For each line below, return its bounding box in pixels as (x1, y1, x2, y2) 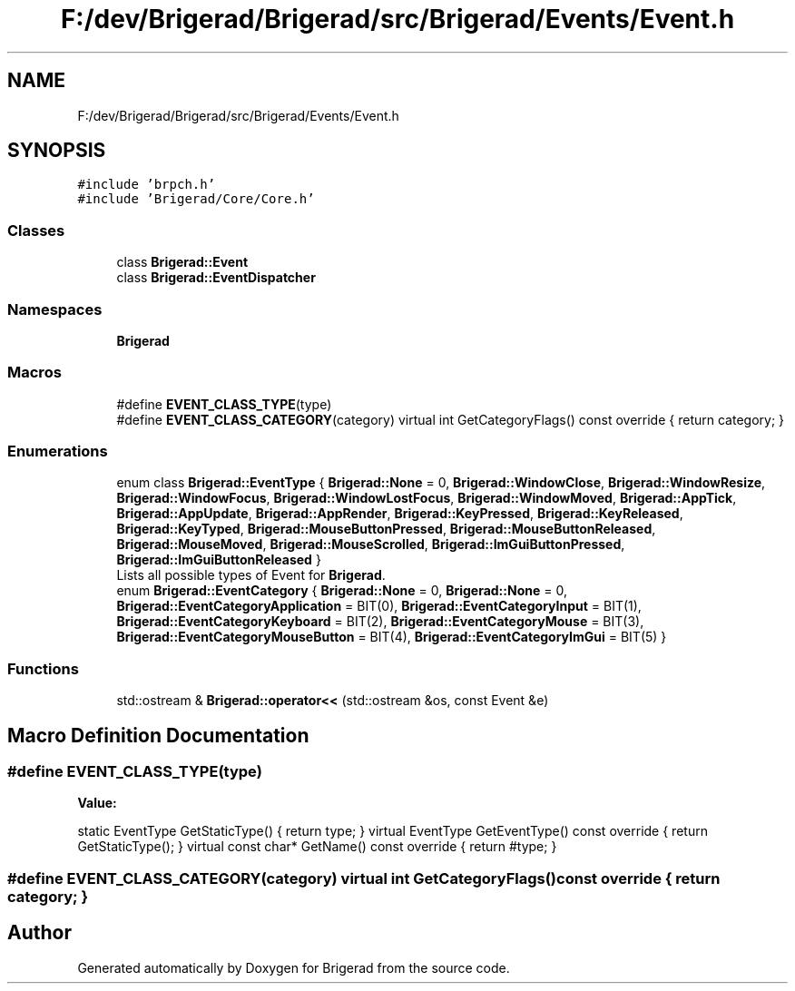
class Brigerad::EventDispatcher (116, 270, 316, 286)
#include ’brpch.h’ (77, 177, 216, 192)
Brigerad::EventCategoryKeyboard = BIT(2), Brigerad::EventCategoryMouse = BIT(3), (116, 613, 644, 630)
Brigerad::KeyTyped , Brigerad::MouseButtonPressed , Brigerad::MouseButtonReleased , (116, 521, 656, 537)
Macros (7, 363, 62, 382)
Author (7, 921, 72, 945)
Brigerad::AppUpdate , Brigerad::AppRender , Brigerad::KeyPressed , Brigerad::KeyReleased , (116, 505, 683, 522)
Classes (7, 221, 65, 240)
